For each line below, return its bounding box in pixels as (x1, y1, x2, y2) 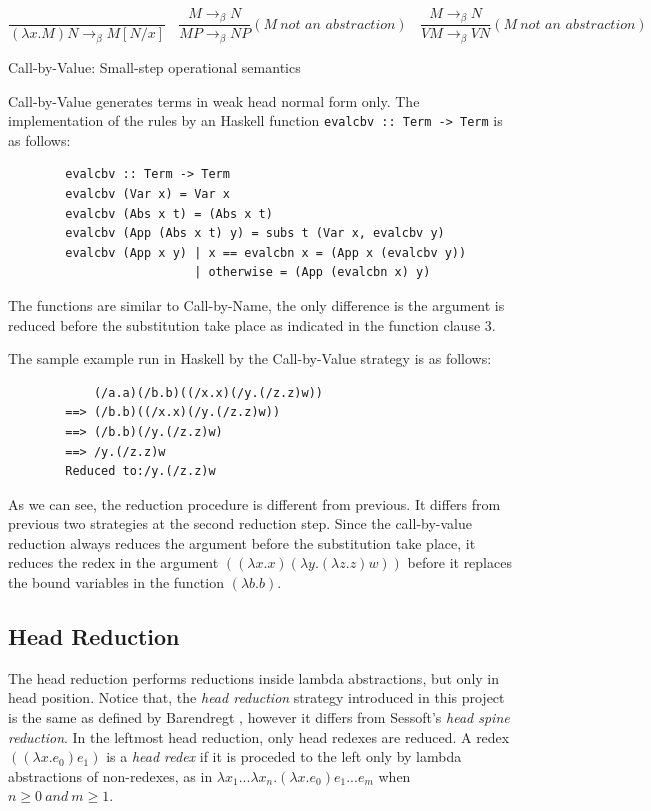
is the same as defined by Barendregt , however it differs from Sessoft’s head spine (8, 707, 510, 728)
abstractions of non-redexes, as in (8, 765, 213, 786)
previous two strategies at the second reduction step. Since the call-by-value (8, 513, 473, 534)
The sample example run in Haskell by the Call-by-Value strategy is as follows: (8, 348, 492, 369)
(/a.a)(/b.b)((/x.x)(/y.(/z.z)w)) (93, 385, 323, 400)
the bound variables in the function (8, 572, 224, 593)
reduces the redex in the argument (8, 552, 219, 573)
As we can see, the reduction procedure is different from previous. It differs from (8, 493, 501, 514)
